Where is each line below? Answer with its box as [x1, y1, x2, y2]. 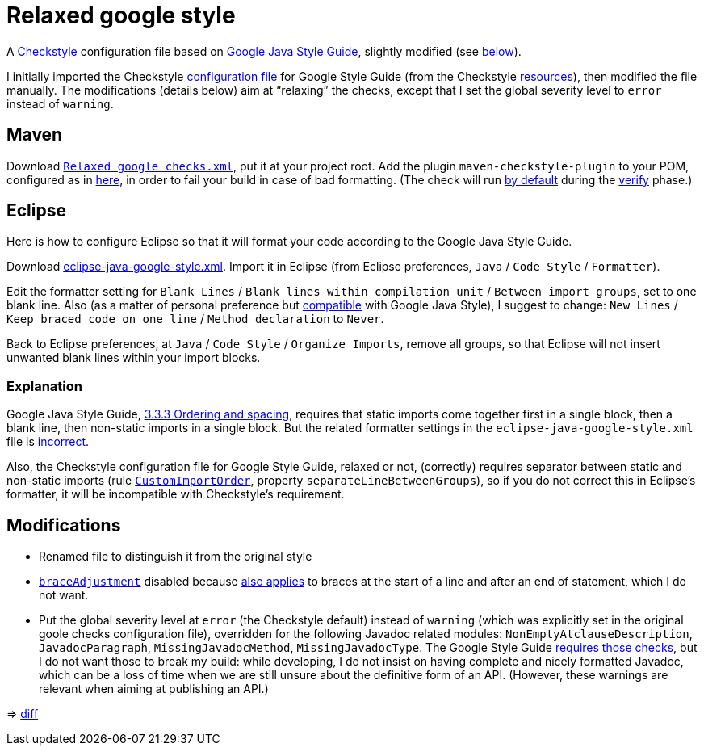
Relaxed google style [6, 2, 236, 29]
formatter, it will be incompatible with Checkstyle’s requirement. [6, 487, 345, 502]
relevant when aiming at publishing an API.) [39, 682, 269, 696]
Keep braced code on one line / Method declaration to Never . [6, 312, 384, 326]
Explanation [6, 377, 82, 394]
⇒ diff [6, 707, 39, 721]
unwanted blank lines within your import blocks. [6, 351, 261, 365]
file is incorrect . [6, 435, 90, 449]
